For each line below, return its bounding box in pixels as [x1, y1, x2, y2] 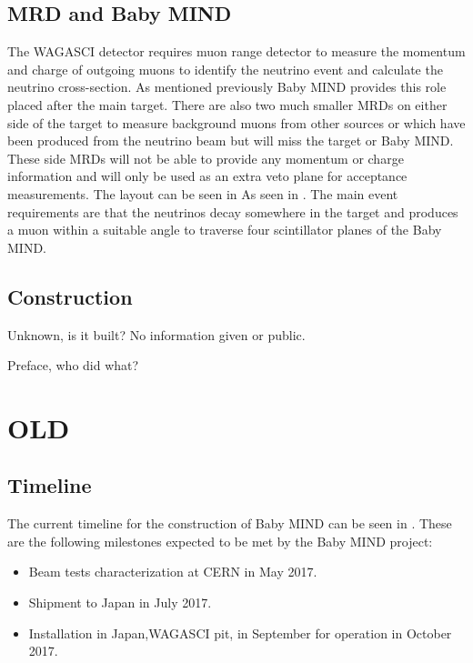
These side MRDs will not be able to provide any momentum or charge [7, 148, 404, 167]
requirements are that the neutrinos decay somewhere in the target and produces [7, 202, 458, 221]
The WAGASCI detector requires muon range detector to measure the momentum [7, 42, 466, 61]
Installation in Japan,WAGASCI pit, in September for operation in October [28, 623, 452, 642]
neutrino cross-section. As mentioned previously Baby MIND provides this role [7, 77, 447, 96]
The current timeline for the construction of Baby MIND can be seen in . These [7, 514, 452, 533]
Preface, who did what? [7, 356, 139, 375]
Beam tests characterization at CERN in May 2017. [28, 562, 317, 581]
